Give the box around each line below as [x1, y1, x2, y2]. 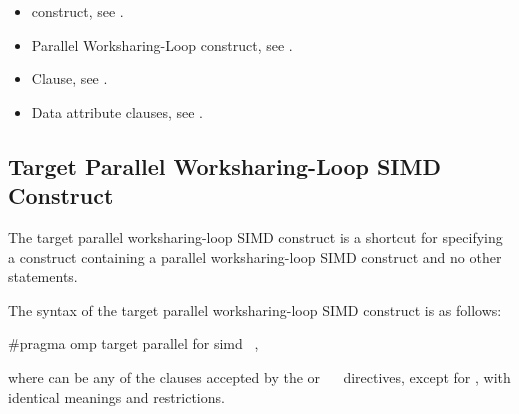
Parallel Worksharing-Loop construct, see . [31, 34, 293, 55]
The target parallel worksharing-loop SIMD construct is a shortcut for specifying [8, 226, 503, 247]
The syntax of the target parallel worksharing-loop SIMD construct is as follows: [8, 299, 502, 320]
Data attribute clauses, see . [31, 101, 203, 122]
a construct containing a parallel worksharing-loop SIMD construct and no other [8, 246, 502, 267]
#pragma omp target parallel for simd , [8, 333, 259, 354]
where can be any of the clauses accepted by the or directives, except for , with [8, 366, 511, 387]
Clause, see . [31, 68, 108, 89]
